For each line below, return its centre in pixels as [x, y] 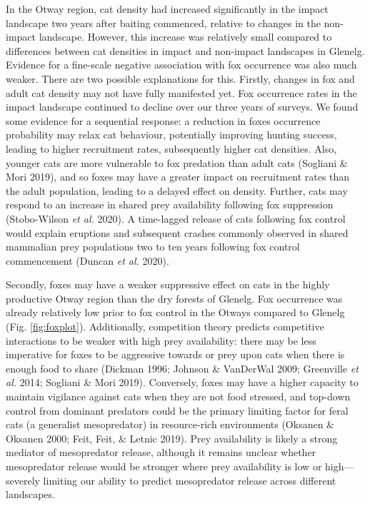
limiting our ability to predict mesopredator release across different [190, 480]
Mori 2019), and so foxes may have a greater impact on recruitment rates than [178, 177]
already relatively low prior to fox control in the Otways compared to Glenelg [175, 312]
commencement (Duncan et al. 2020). [87, 260]
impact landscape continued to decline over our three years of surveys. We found [182, 107]
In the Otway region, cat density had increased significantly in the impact [167, 9]
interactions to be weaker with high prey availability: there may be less [161, 340]
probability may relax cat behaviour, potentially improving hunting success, [171, 135]
